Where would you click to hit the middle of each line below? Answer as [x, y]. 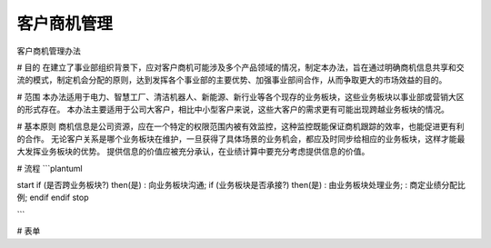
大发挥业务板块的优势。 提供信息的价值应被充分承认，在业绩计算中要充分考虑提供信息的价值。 [193, 152]
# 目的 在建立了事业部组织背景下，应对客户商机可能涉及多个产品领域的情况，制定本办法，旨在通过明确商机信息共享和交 [240, 67]
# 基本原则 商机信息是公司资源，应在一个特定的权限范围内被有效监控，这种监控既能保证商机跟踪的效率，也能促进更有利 [240, 126]
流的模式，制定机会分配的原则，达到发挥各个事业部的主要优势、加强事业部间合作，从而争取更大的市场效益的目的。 [232, 80]
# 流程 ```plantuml [50, 168]
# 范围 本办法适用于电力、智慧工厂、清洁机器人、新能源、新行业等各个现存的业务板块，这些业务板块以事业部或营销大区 [240, 96]
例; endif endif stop [53, 198]
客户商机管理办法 [49, 51]
